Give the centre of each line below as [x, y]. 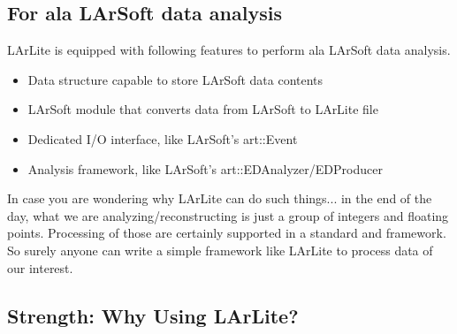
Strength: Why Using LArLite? [153, 315]
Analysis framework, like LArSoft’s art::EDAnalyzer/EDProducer [205, 168]
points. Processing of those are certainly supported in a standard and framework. [227, 233]
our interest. [40, 267]
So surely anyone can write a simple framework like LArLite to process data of [220, 250]
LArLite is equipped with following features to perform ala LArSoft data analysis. [229, 50]
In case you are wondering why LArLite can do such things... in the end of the [220, 198]
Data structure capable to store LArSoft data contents [175, 79]
